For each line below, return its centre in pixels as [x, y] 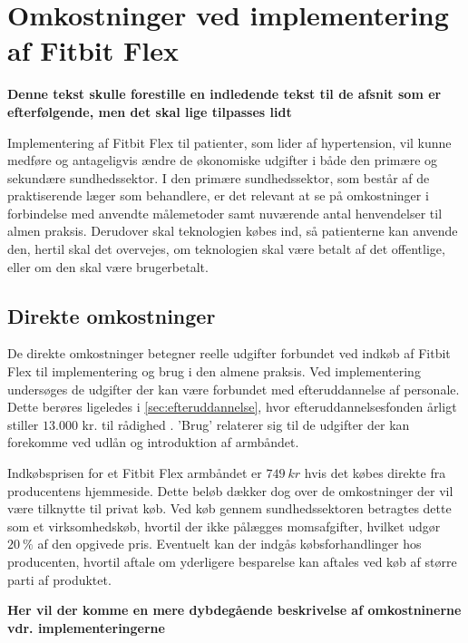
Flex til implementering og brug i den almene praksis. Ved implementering [214, 371]
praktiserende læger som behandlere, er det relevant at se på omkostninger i [218, 195]
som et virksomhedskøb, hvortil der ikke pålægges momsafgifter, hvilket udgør [224, 526]
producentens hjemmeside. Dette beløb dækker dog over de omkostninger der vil [230, 490]
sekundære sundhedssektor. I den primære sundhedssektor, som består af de [219, 177]
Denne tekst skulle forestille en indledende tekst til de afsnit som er [224, 94]
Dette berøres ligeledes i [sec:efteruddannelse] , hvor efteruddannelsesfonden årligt [232, 407]
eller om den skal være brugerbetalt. [108, 266]
